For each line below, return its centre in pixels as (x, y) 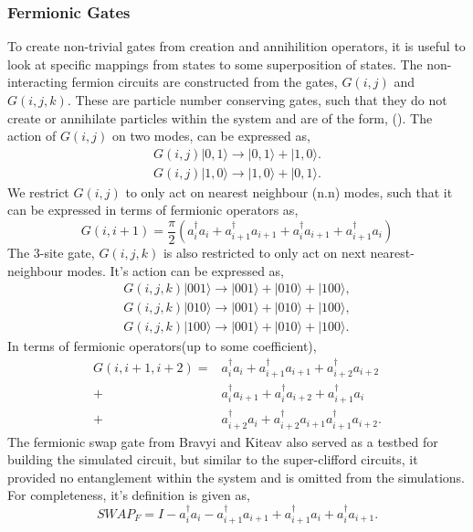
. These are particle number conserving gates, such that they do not (257, 100)
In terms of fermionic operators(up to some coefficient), (162, 346)
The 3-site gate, (51, 253)
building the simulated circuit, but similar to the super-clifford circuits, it (213, 459)
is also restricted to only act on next (264, 253)
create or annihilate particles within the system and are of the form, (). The (220, 117)
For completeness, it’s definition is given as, (129, 495)
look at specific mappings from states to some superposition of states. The (215, 64)
